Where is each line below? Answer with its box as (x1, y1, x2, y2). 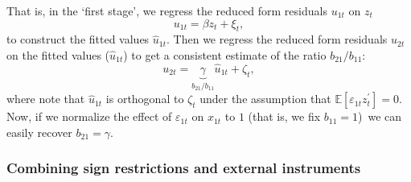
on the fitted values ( (6, 46, 110, 63)
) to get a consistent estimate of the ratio (123, 46, 327, 63)
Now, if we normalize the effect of (6, 108, 172, 125)
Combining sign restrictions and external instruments (6, 158, 361, 178)
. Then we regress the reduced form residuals (166, 31, 388, 48)
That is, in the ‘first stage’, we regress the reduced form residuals (6, 2, 327, 19)
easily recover (6, 123, 72, 140)
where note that (6, 90, 85, 107)
